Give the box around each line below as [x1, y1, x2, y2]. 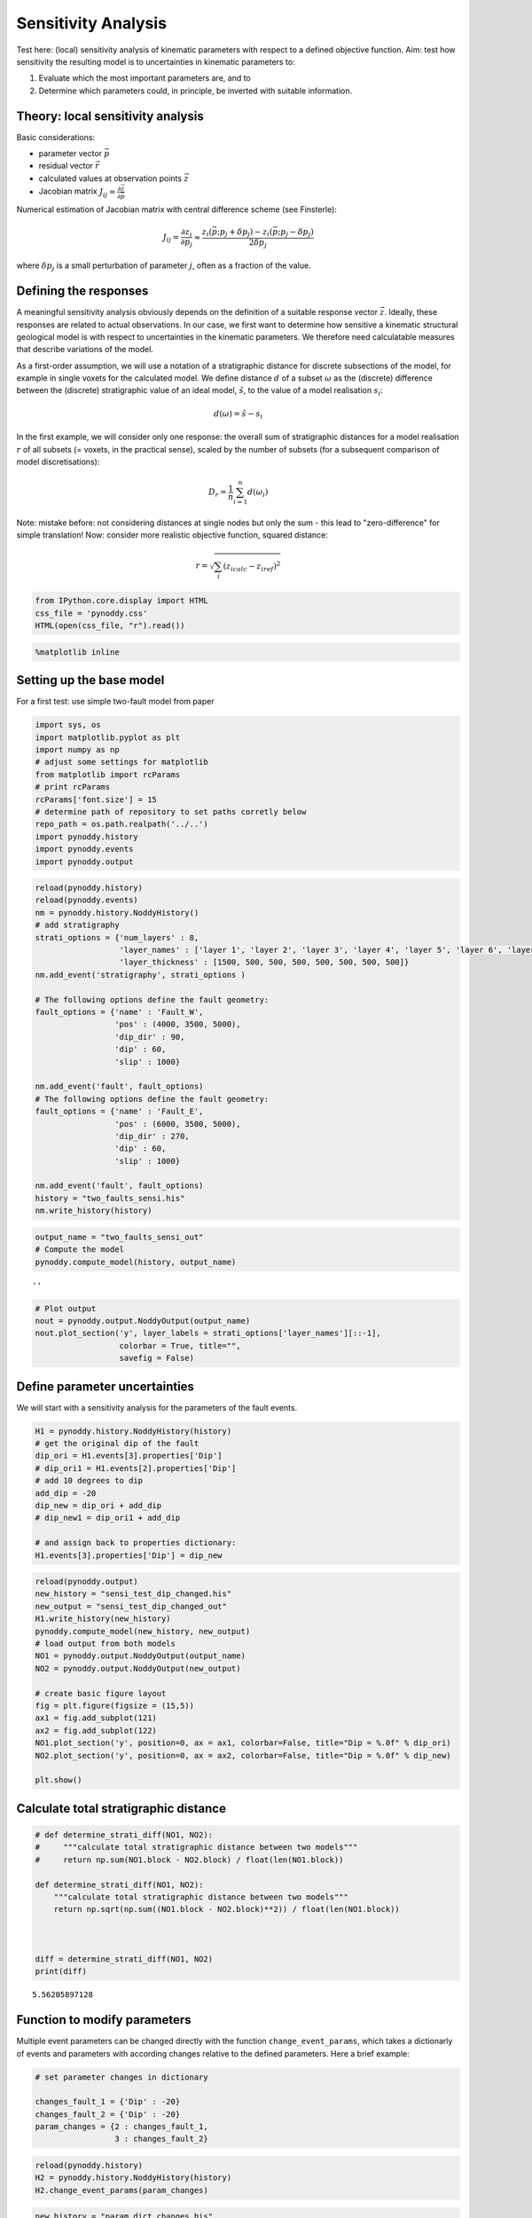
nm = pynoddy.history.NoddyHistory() [35, 908, 199, 917]
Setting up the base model [16, 672, 165, 688]
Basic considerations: [16, 131, 96, 142]
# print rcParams [35, 782, 111, 792]
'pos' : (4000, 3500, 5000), [113, 1019, 241, 1029]
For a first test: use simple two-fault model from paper [16, 696, 215, 707]
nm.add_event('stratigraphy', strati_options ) [35, 970, 246, 979]
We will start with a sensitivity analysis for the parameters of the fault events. [16, 1402, 298, 1412]
